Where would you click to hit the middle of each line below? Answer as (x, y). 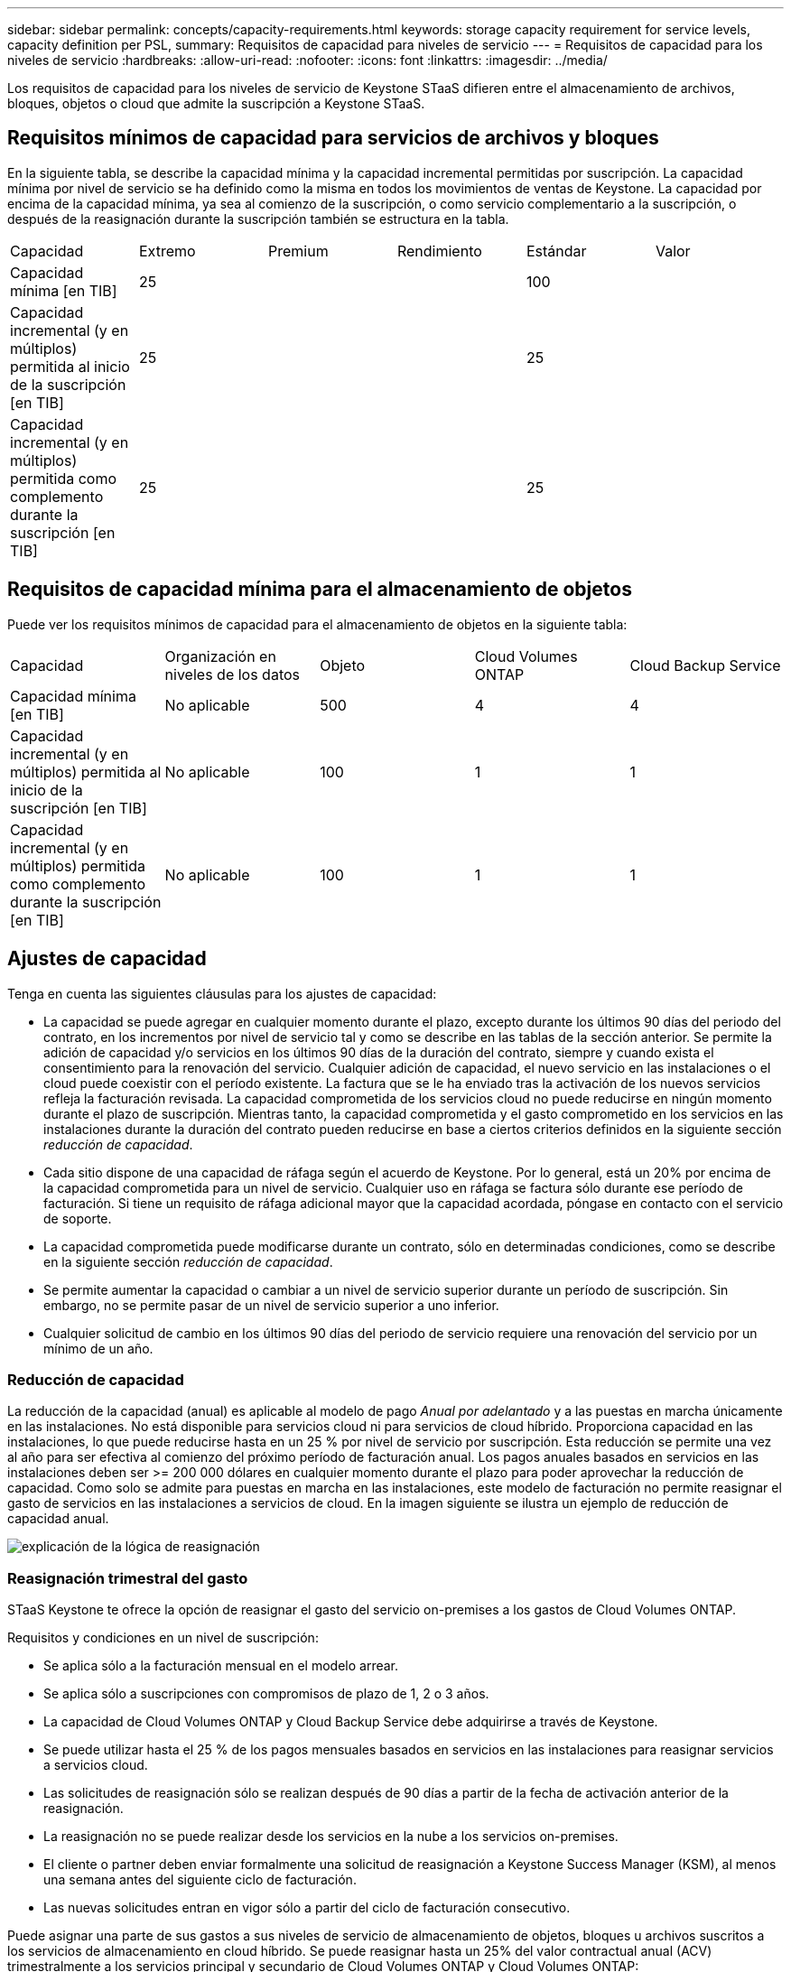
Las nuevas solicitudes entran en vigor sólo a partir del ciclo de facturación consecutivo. (307, 1908)
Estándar (556, 251)
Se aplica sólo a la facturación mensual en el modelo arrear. (221, 1666)
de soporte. (78, 1218)
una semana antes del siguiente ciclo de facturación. (200, 1880)
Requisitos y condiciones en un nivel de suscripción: (163, 1638)
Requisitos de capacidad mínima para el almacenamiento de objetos (320, 590)
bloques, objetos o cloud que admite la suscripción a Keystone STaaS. (216, 103)
